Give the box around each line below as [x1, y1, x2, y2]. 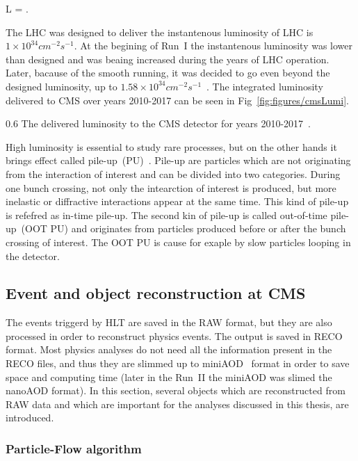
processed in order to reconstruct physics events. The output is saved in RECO [6, 328, 343, 343]
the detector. [6, 248, 60, 263]
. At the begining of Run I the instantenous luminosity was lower [74, 38, 353, 53]
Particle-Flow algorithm [6, 439, 142, 457]
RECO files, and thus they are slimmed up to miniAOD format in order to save [6, 356, 350, 371]
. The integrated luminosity [206, 79, 323, 93]
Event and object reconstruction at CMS [6, 282, 306, 304]
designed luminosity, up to [6, 79, 117, 93]
